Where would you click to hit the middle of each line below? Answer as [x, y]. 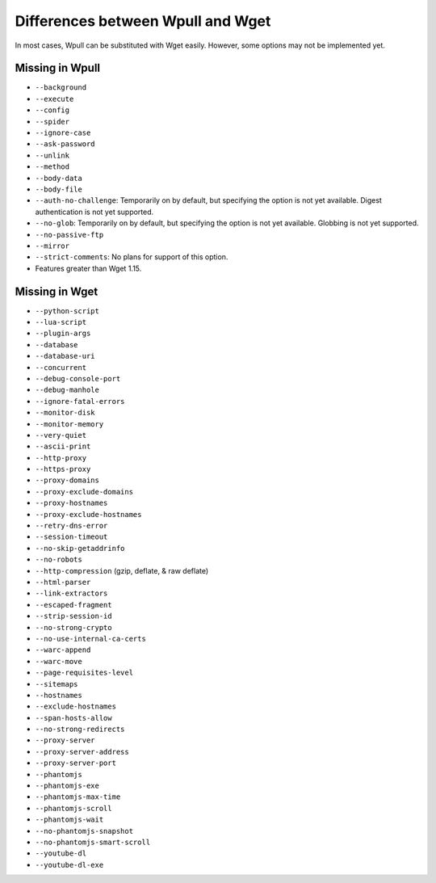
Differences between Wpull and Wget [143, 21]
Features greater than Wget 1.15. [88, 268]
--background [61, 88]
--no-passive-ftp [69, 235]
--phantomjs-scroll [73, 808]
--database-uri [65, 356]
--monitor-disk [65, 413]
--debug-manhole [67, 390]
